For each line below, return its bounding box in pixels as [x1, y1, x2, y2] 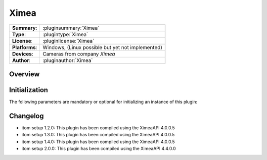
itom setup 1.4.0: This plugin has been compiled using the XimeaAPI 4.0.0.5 [21, 139, 175, 145]
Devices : [12, 50, 33, 57]
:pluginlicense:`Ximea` [43, 37, 94, 44]
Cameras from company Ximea [43, 50, 116, 57]
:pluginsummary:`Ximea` [43, 24, 100, 31]
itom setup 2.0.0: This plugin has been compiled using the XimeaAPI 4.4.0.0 [21, 146, 176, 152]
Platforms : [12, 44, 37, 51]
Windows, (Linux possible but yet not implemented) [43, 44, 163, 51]
